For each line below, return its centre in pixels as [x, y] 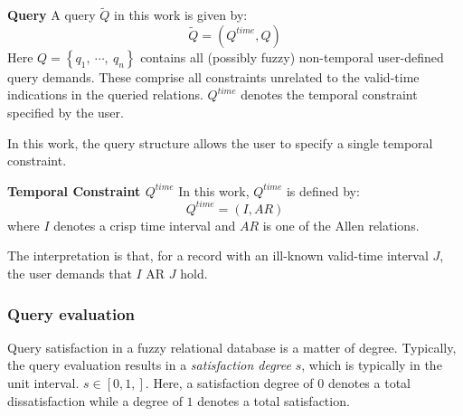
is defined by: [323, 190]
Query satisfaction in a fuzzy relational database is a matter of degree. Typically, [232, 347]
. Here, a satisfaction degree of [229, 383]
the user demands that [70, 274]
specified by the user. [66, 112]
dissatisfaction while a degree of [95, 400]
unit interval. [43, 383]
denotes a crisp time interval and [145, 225]
